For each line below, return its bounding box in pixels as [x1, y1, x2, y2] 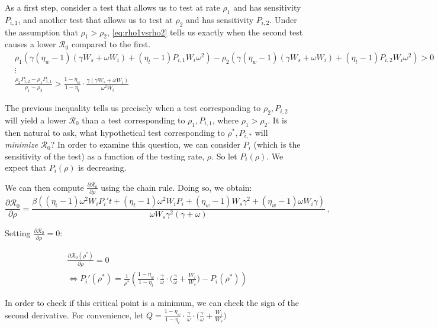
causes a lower [5, 38, 56, 50]
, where [212, 113, 239, 126]
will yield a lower [5, 113, 66, 126]
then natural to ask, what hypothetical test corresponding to [5, 126, 225, 138]
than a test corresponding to [82, 113, 185, 126]
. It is [268, 113, 288, 126]
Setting [5, 227, 31, 239]
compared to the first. [71, 38, 151, 50]
